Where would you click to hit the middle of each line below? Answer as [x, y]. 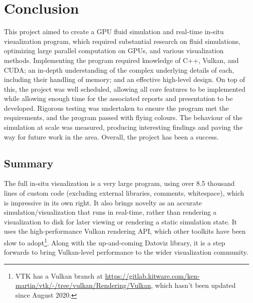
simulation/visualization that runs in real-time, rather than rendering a [110, 212]
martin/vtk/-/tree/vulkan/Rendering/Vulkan [83, 285]
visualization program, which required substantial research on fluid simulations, [122, 41]
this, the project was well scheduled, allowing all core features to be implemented [125, 89]
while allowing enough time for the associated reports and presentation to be [118, 98]
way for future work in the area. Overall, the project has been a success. [111, 136]
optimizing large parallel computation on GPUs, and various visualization [114, 50]
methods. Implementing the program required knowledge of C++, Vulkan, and [121, 60]
